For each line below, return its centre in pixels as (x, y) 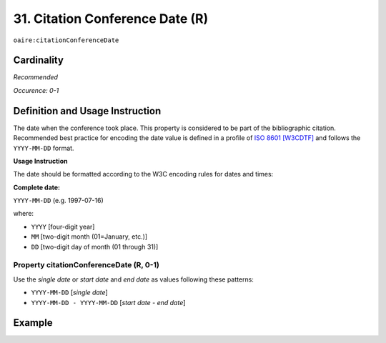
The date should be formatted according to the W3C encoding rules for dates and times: (143, 174)
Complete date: (37, 187)
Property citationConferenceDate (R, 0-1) (86, 265)
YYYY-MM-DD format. (44, 148)
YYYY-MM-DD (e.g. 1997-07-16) (58, 201)
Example (33, 323)
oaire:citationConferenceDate (66, 40)
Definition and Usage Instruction (87, 111)
